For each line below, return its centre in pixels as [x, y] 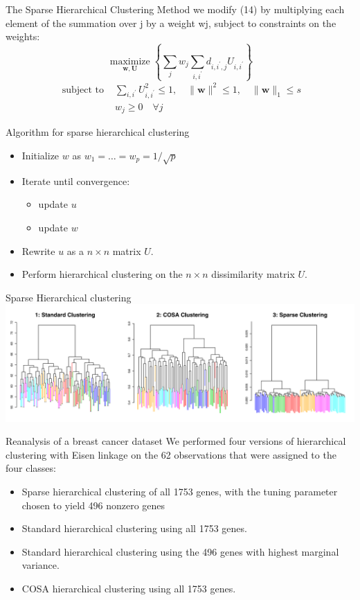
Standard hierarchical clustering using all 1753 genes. [134, 528]
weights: [23, 36]
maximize [130, 61]
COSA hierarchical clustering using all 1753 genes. [129, 588]
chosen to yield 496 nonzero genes [93, 505]
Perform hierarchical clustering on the [102, 274]
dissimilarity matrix [253, 274]
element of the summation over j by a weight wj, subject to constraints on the [171, 23]
